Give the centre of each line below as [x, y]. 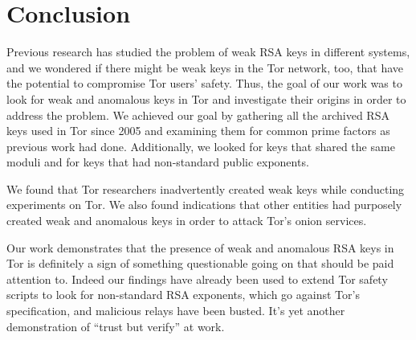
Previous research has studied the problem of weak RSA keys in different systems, [208, 52]
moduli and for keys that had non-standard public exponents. [158, 162]
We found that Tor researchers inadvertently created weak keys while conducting [206, 188]
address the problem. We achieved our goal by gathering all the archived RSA [198, 115]
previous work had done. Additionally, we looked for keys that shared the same [201, 146]
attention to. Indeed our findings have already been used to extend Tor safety [197, 279]
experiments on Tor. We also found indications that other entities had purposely [204, 205]
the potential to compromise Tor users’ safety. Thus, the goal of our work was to [204, 83]
